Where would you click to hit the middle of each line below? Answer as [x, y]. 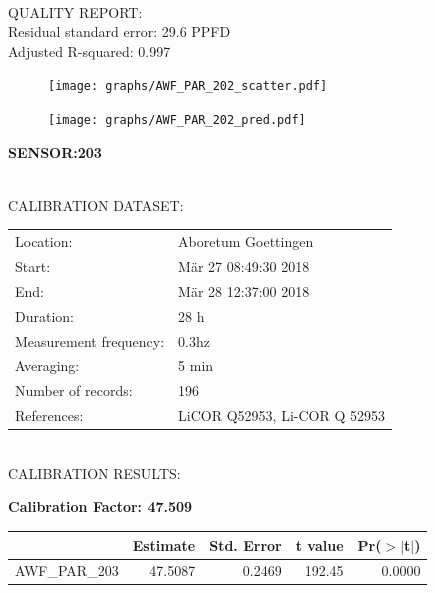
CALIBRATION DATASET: [96, 204]
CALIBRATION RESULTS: [94, 472]
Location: [44, 241]
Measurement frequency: [90, 340]
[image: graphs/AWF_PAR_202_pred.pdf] [177, 120]
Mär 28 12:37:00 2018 [244, 290]
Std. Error [245, 544]
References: [49, 415]
